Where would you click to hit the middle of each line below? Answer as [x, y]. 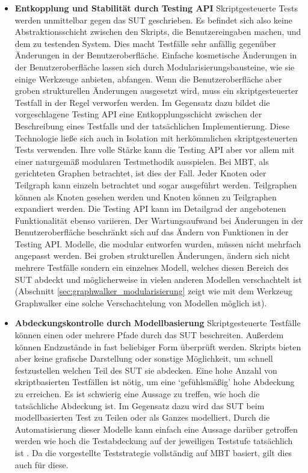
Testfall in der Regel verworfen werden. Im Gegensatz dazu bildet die [142, 102]
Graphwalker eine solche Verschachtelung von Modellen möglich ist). [141, 302]
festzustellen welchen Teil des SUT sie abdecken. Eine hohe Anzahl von [146, 370]
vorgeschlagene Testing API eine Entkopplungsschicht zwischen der [138, 114]
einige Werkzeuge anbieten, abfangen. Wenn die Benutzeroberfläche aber [148, 79]
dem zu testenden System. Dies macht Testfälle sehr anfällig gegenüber [146, 43]
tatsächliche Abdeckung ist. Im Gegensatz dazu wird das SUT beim [140, 405]
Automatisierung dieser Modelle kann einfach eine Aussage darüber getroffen [156, 429]
